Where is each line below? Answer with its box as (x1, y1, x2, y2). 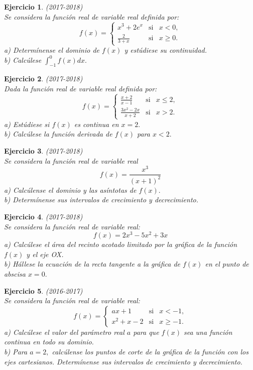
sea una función (183, 326, 232, 337)
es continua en (74, 118, 119, 129)
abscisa (4, 268, 26, 279)
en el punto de (205, 259, 249, 269)
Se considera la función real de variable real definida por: (4, 11, 179, 22)
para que (133, 326, 159, 337)
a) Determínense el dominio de (4, 45, 100, 55)
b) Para (4, 346, 28, 356)
